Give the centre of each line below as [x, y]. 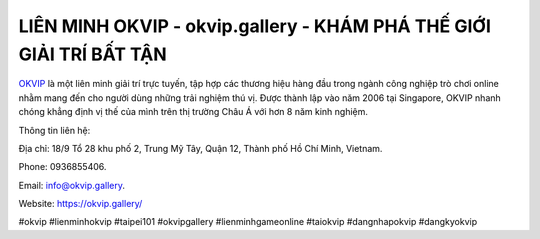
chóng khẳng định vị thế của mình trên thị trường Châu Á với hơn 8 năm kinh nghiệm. [193, 112]
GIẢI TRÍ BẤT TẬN [92, 54]
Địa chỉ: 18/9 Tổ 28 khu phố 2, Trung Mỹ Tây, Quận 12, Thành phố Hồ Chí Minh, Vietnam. [200, 148]
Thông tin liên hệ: [54, 130]
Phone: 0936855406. [62, 167]
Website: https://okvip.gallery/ [80, 204]
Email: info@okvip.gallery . [71, 185]
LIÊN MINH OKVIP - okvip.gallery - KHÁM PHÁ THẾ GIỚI [255, 26]
